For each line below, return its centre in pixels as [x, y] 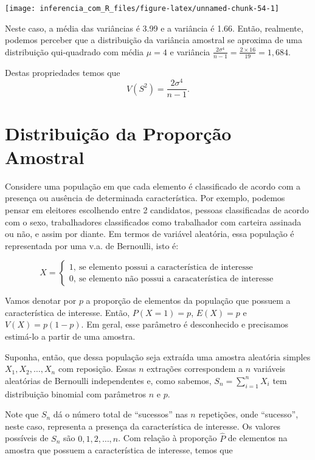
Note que [22, 414]
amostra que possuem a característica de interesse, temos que [119, 450]
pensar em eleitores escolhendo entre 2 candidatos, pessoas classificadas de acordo [157, 209]
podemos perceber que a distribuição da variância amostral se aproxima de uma [154, 40]
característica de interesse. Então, [67, 312]
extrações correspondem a [195, 369]
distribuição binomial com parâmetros [76, 393]
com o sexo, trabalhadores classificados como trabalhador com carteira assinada [153, 221]
